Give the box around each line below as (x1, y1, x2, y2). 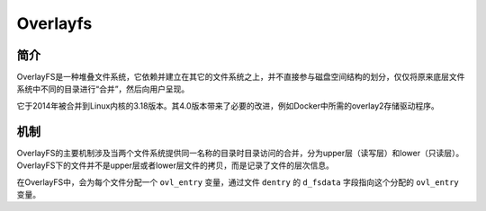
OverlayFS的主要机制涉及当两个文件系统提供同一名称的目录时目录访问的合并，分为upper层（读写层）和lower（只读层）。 (16, 147, 464, 158)
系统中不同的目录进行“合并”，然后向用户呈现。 (16, 84, 190, 94)
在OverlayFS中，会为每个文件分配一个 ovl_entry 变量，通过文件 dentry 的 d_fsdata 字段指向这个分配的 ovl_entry (16, 176, 459, 188)
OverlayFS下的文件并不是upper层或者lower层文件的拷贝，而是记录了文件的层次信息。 (16, 160, 335, 171)
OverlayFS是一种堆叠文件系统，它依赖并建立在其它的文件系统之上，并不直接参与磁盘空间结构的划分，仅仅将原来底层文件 (16, 72, 465, 83)
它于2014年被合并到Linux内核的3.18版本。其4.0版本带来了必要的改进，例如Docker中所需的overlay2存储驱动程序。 (16, 100, 440, 111)
